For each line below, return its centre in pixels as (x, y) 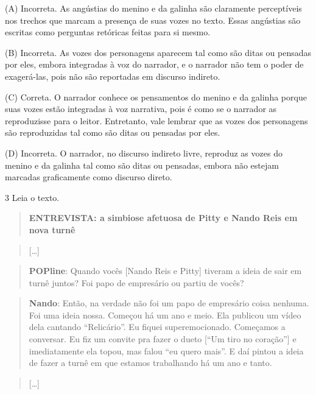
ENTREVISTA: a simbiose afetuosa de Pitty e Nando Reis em (163, 218)
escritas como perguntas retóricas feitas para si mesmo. (108, 32)
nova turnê (52, 229)
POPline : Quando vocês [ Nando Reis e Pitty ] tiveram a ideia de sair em (165, 271)
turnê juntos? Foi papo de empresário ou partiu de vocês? (136, 282)
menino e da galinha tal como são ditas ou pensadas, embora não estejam (142, 165)
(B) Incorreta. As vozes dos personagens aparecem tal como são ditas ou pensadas (158, 52)
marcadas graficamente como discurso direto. (89, 177)
